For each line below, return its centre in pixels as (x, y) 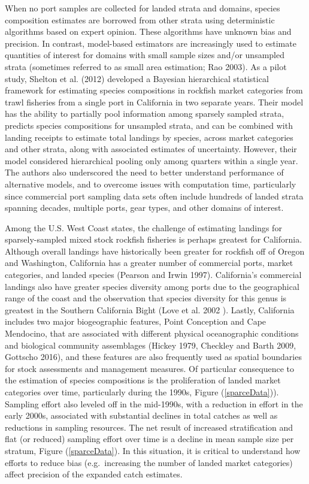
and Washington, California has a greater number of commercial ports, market (149, 263)
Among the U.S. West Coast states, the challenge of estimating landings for (143, 227)
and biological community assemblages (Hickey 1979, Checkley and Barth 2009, (151, 345)
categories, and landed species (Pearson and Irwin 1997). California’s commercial (153, 275)
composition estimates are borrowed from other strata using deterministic (140, 19)
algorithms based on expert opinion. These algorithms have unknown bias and (148, 31)
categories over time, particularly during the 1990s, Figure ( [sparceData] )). (142, 392)
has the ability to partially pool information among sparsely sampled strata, (145, 114)
